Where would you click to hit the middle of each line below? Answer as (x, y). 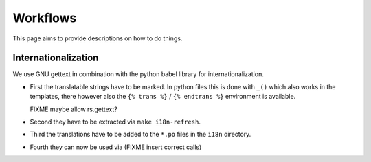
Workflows (45, 18)
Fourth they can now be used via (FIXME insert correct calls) (116, 147)
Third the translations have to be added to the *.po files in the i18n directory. (140, 135)
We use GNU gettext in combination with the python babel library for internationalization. (138, 74)
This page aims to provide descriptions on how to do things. (98, 38)
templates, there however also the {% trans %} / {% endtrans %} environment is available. (163, 97)
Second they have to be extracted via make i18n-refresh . (115, 122)
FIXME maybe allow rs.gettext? (74, 109)
